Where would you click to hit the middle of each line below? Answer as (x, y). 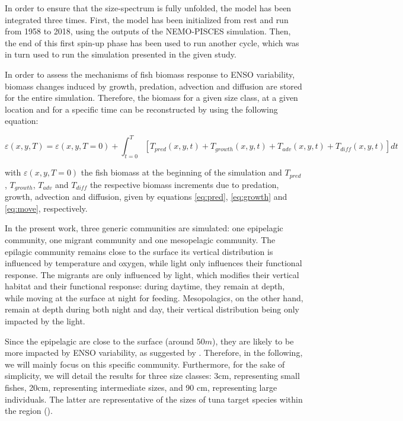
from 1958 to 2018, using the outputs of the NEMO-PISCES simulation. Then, (148, 31)
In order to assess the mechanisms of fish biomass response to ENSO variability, (150, 74)
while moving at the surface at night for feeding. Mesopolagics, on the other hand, (154, 297)
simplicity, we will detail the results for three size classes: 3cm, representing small (152, 376)
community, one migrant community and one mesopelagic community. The (140, 239)
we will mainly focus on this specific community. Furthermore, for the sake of (145, 364)
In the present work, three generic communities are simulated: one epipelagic (144, 228)
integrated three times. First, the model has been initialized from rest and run (147, 19)
